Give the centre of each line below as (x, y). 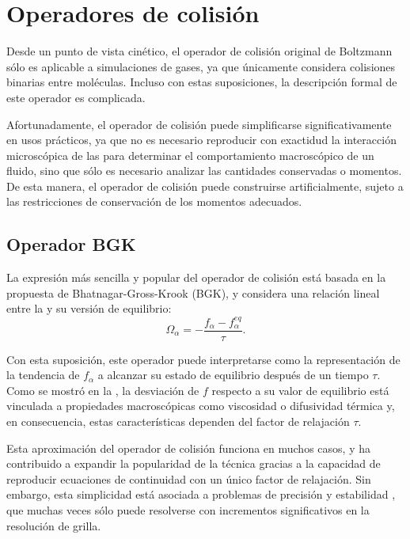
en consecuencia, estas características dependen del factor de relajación (178, 421)
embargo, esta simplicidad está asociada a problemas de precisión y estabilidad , (201, 494)
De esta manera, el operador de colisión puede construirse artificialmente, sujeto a (205, 186)
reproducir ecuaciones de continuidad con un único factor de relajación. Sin (189, 478)
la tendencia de (43, 375)
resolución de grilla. (54, 525)
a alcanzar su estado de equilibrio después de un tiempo (233, 375)
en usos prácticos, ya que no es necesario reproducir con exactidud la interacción (201, 140)
